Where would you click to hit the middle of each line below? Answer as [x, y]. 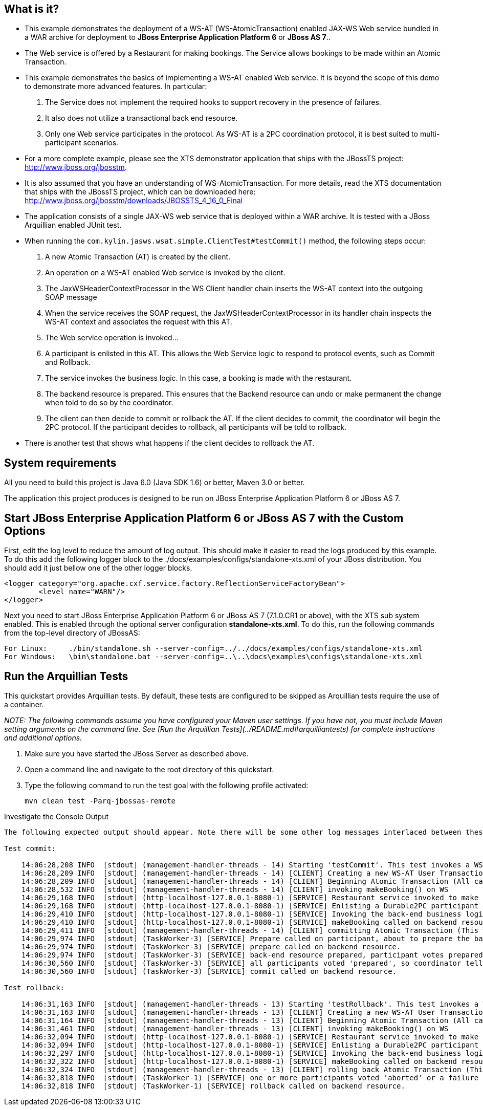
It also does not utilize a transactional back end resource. [141, 118]
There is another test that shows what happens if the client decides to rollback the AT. [170, 443]
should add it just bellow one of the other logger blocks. [98, 568]
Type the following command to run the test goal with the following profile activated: [167, 785]
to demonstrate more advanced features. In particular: [116, 86]
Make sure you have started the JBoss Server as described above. [137, 753]
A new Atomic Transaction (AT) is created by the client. [138, 257]
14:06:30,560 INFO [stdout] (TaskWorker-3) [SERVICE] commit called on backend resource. [209, 971]
